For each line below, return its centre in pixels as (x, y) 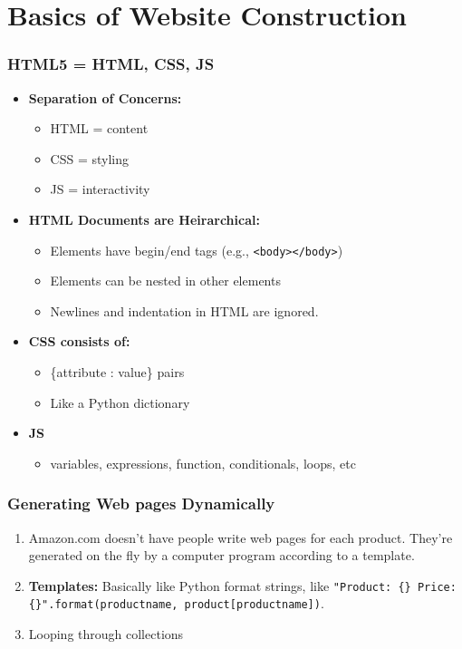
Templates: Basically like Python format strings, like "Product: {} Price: (242, 585)
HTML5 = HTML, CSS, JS (111, 64)
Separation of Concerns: (105, 97)
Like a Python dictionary (120, 402)
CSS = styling (90, 158)
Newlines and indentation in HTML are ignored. (184, 310)
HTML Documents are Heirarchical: (144, 219)
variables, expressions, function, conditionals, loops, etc (203, 463)
